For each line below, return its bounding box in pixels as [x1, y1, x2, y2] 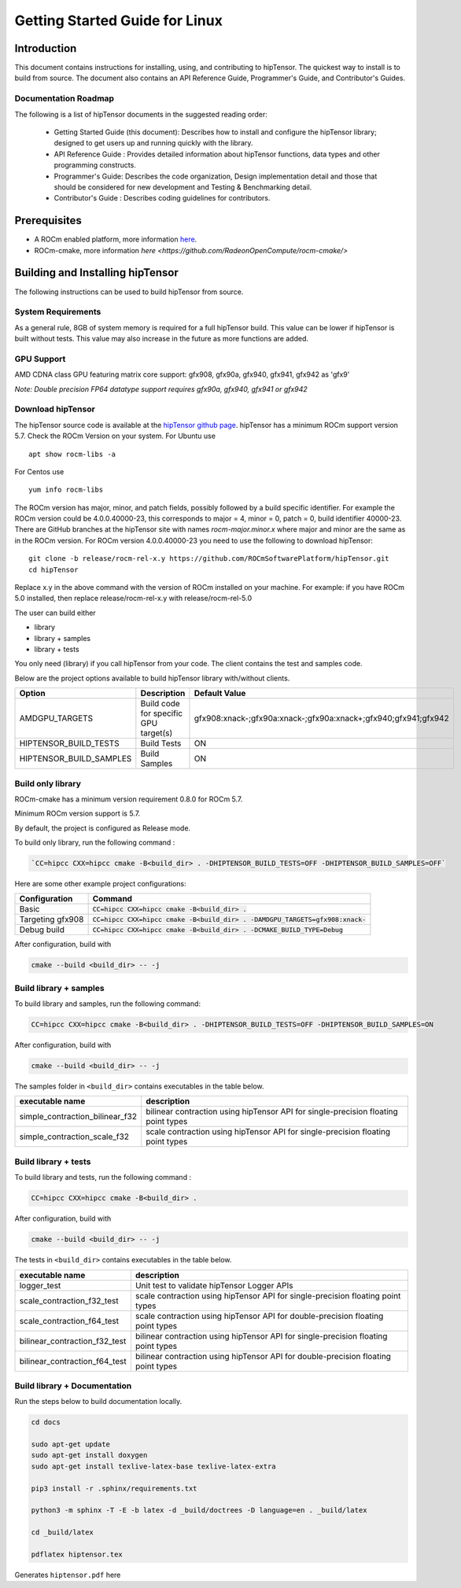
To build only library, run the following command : [14, 838, 175, 847]
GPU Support [14, 353, 66, 364]
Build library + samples [14, 982, 105, 993]
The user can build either [14, 608, 96, 617]
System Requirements [14, 307, 101, 318]
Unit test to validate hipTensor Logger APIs [135, 1280, 293, 1291]
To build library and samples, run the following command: [14, 999, 201, 1008]
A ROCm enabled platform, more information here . [34, 234, 197, 244]
